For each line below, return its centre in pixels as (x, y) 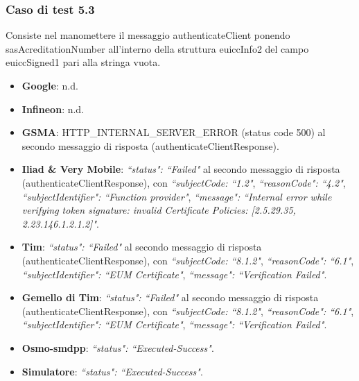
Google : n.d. (50, 85)
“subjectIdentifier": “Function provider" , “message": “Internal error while (177, 196)
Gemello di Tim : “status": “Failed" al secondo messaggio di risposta (170, 297)
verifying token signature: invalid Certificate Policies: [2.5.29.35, (159, 210)
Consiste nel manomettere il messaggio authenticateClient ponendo (148, 35)
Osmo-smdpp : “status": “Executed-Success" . (118, 347)
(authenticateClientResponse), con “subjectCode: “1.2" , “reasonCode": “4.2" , (184, 182)
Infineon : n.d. (53, 109)
